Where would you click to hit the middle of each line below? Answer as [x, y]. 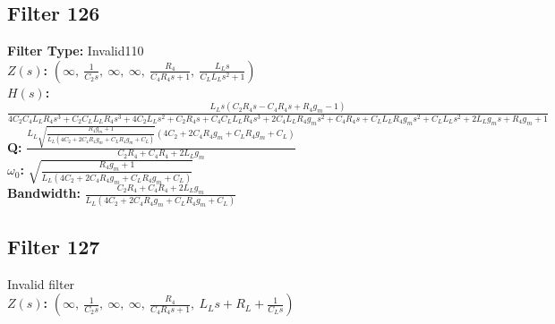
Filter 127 [54, 246]
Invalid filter [41, 283]
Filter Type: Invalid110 [76, 51]
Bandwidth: [44, 193]
